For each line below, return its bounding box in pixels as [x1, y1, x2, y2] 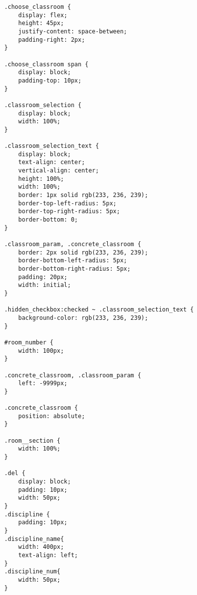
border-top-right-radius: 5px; [18, 208, 120, 215]
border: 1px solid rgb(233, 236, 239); [18, 192, 148, 199]
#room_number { [4, 339, 53, 346]
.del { [4, 470, 25, 477]
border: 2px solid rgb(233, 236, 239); [18, 249, 148, 256]
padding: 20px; [18, 273, 68, 281]
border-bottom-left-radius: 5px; [18, 257, 127, 264]
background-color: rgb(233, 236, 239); [18, 314, 148, 321]
